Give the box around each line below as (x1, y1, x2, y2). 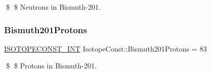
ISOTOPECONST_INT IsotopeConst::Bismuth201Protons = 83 (4, 43, 207, 54)
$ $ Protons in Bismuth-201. (6, 60, 97, 71)
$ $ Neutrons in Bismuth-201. (6, 2, 101, 12)
